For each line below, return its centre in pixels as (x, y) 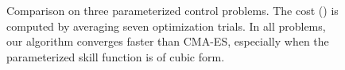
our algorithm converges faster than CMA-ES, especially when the (168, 41)
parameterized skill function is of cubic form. (116, 56)
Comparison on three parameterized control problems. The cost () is (172, 10)
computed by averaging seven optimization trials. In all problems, (166, 26)
